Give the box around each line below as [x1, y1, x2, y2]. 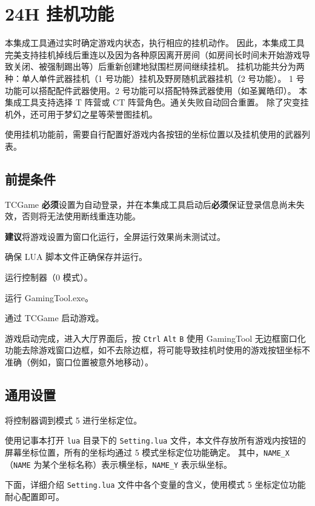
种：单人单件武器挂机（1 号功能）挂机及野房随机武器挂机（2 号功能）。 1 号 [5, 72, 305, 84]
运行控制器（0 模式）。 [5, 271, 93, 284]
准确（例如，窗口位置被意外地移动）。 [5, 356, 153, 368]
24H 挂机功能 [5, 1, 114, 26]
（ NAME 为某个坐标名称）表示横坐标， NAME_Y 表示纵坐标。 [5, 458, 232, 470]
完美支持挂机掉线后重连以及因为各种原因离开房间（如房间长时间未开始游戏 [5, 48, 302, 61]
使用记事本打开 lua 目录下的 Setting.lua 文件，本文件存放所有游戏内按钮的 [5, 434, 306, 447]
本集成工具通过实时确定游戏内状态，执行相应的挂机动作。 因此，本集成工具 [5, 36, 305, 49]
